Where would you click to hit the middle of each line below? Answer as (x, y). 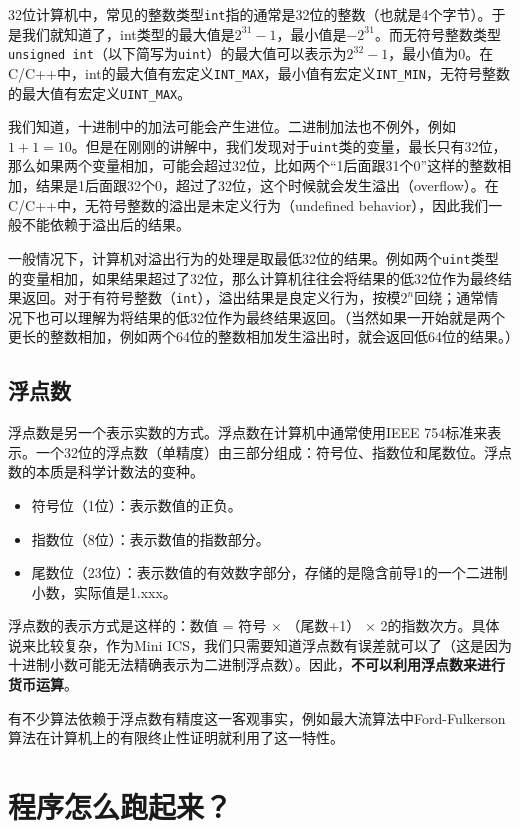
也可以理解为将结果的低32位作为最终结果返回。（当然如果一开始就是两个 (270, 316)
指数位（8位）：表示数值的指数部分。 (150, 538)
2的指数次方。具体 (440, 625)
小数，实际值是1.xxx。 (104, 591)
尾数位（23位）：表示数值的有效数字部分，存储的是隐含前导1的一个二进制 (269, 572)
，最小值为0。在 (441, 53)
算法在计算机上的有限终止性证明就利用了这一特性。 (176, 737)
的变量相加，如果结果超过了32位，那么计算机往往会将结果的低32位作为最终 (253, 277)
